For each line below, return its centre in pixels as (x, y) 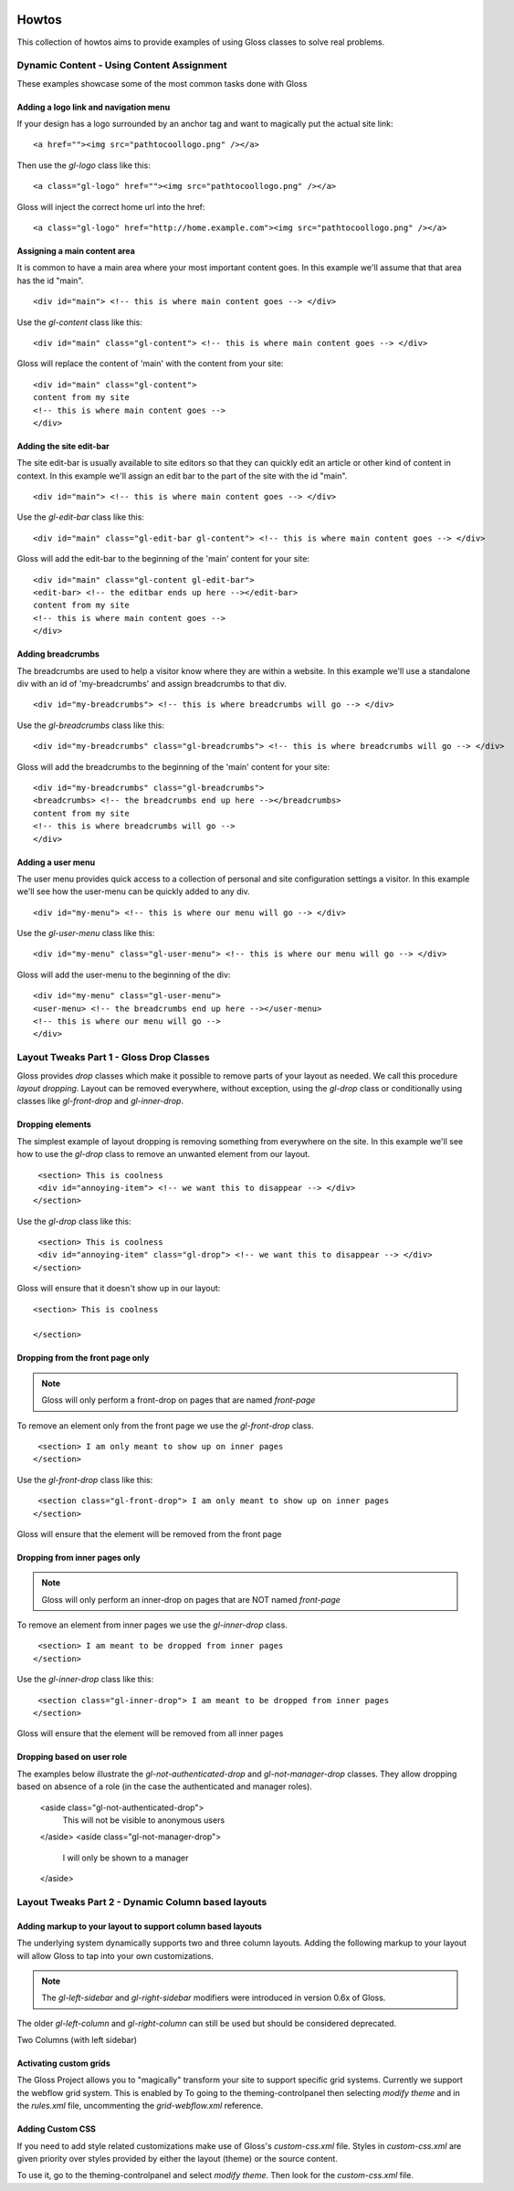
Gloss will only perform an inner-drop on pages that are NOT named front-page (191, 1599)
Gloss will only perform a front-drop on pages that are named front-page (178, 1400)
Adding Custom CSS (56, 2129)
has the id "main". (50, 280)
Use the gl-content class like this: (80, 322)
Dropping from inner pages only (79, 1557)
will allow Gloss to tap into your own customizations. (115, 1955)
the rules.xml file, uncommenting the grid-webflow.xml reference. (140, 2106)
